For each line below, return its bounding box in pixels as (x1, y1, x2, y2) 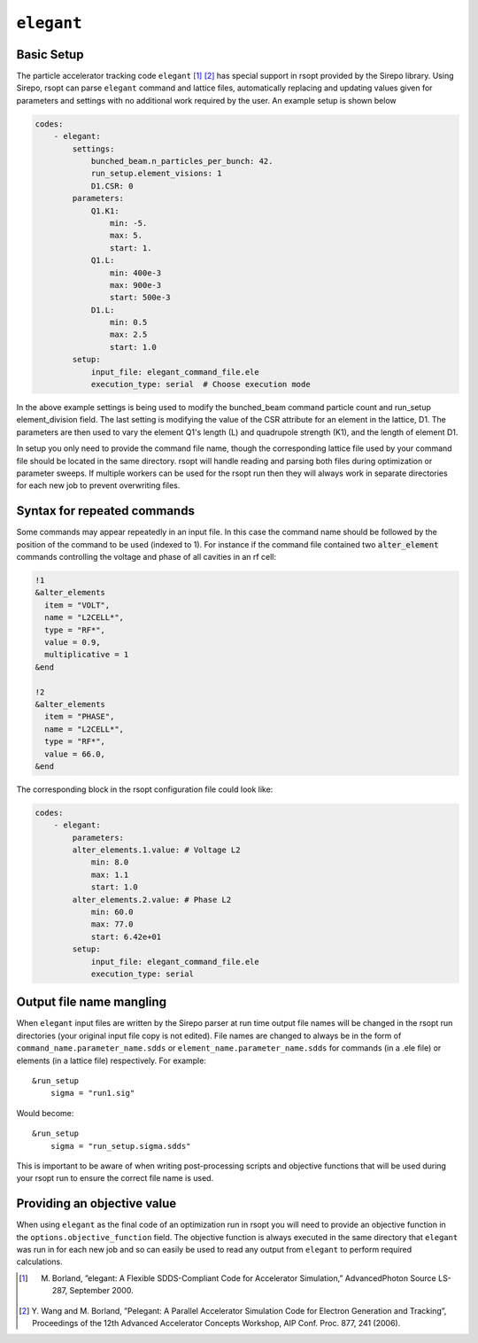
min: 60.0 (90, 906, 134, 917)
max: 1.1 (90, 869, 129, 880)
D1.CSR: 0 (90, 181, 134, 190)
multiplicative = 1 (44, 649, 129, 660)
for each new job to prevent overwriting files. (16, 480, 181, 491)
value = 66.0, (44, 749, 106, 759)
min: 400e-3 (109, 268, 162, 278)
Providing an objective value (16, 1196, 177, 1211)
